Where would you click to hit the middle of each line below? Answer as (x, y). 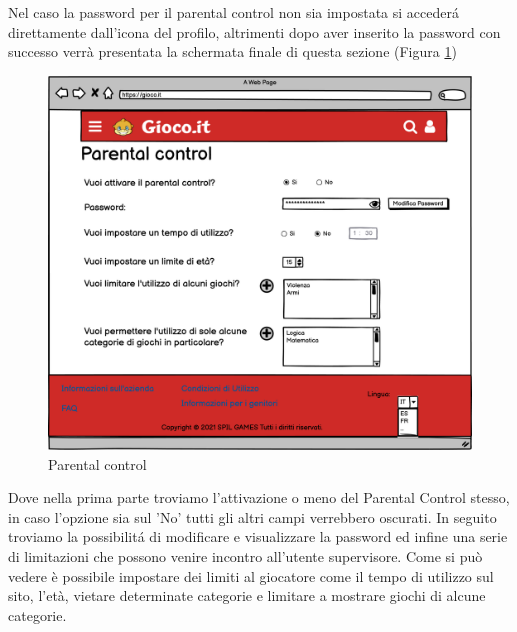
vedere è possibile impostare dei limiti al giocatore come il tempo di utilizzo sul (251, 575)
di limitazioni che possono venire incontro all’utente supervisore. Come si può (245, 556)
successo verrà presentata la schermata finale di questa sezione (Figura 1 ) (232, 51)
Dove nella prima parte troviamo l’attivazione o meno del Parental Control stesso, (259, 497)
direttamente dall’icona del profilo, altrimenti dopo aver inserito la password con (254, 31)
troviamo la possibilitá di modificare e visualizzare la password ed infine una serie (258, 536)
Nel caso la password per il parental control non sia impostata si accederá (233, 12)
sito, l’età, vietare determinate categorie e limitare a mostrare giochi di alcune (247, 595)
